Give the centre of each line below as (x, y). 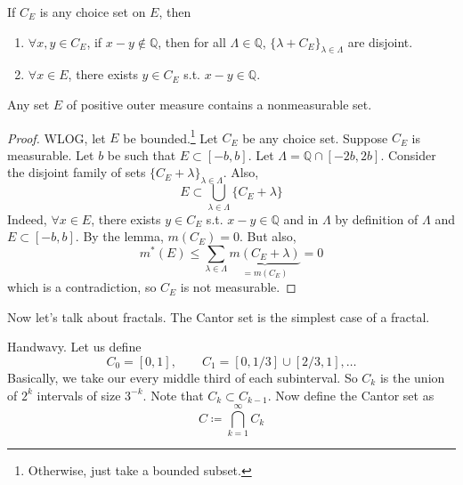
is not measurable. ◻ (238, 287)
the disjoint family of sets (77, 172)
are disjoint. (380, 41)
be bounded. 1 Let (171, 136)
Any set (28, 104)
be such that (142, 154)
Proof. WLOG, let (57, 137)
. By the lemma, (119, 236)
